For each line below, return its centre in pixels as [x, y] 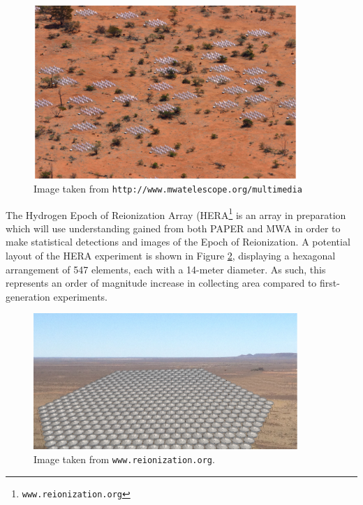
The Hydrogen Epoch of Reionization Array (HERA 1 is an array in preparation [176, 213]
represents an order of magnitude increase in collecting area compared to [161, 283]
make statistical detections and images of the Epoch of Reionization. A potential [178, 242]
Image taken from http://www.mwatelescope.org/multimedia [168, 188]
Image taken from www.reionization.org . [124, 459]
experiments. [80, 296]
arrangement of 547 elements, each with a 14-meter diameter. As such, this [166, 269]
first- [330, 283]
